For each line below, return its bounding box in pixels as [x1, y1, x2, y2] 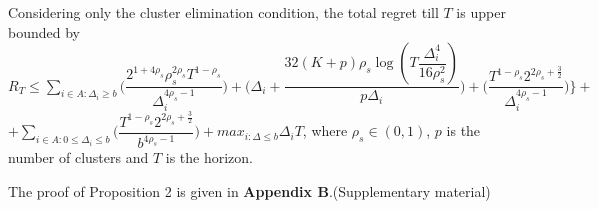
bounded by [8, 21, 80, 42]
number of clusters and [8, 147, 149, 168]
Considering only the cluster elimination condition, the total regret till [8, 2, 439, 22]
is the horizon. [165, 147, 253, 168]
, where [302, 120, 348, 141]
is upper [456, 2, 506, 22]
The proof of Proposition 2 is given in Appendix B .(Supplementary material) [8, 180, 491, 201]
